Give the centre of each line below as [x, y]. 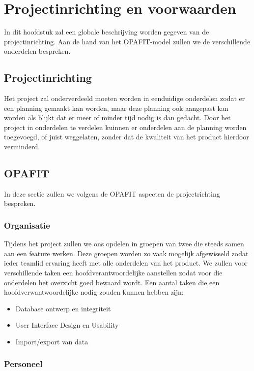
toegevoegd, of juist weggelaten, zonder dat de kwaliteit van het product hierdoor [127, 137]
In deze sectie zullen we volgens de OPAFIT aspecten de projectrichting [112, 193]
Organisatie [27, 225]
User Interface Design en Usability [67, 325]
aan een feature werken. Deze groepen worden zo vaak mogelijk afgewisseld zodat [126, 253]
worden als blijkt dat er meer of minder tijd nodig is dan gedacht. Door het [117, 118]
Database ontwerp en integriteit [63, 308]
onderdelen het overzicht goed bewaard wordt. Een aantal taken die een [112, 282]
